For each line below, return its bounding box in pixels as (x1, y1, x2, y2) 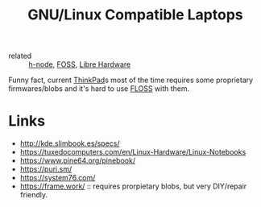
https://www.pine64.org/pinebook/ (19, 155, 135, 166)
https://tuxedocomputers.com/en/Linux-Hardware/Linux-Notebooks (19, 147, 246, 157)
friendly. (19, 190, 48, 200)
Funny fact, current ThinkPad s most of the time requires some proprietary (8, 75, 254, 85)
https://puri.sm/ (19, 164, 72, 174)
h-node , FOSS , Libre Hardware (28, 60, 131, 69)
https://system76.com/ (19, 173, 96, 183)
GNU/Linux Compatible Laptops (27, 6, 243, 24)
